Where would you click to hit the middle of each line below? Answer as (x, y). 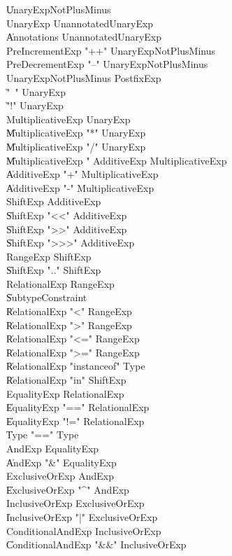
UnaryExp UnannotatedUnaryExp (80, 23)
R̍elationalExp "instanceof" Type (76, 366)
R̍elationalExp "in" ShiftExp (66, 380)
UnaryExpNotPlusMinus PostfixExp (84, 77)
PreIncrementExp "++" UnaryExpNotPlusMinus (111, 50)
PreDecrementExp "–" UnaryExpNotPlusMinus (107, 64)
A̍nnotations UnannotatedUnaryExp (84, 37)
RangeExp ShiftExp (49, 256)
